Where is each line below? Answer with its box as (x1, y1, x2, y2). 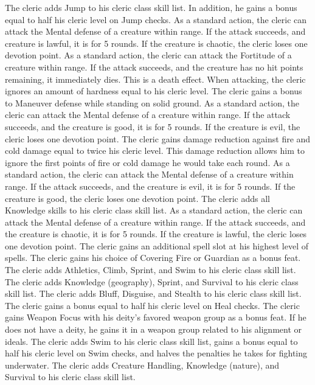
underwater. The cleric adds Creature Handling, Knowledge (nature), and (5, 358, 280, 371)
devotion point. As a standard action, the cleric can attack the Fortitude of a (5, 49, 292, 61)
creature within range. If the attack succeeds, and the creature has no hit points (5, 60, 303, 73)
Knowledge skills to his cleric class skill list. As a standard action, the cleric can (5, 204, 303, 217)
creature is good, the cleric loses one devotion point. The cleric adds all (5, 192, 270, 204)
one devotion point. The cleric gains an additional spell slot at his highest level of (5, 239, 308, 252)
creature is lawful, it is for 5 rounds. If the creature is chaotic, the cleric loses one (5, 36, 308, 49)
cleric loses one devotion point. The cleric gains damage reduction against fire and (5, 132, 311, 145)
